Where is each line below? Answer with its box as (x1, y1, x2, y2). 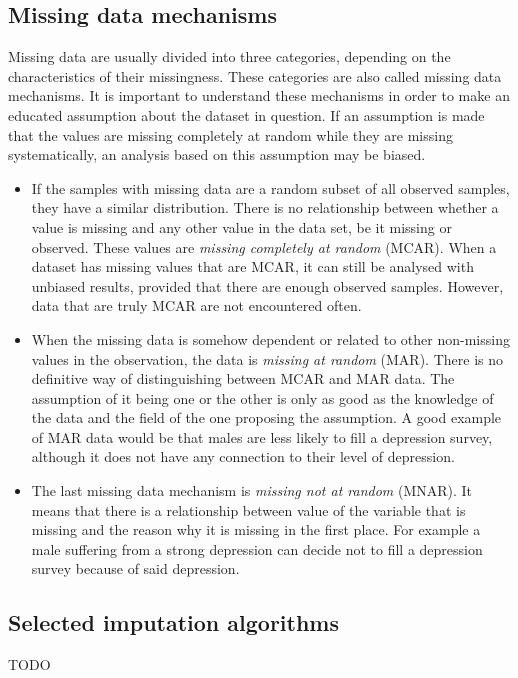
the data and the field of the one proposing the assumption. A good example (31, 407, 502, 428)
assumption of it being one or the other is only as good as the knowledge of (31, 387, 494, 408)
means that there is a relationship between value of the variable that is (31, 499, 466, 520)
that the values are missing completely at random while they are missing (8, 124, 453, 145)
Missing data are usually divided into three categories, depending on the (8, 46, 451, 67)
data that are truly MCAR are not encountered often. (31, 295, 362, 316)
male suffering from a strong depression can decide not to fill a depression (31, 538, 483, 559)
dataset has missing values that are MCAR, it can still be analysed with (31, 256, 474, 277)
